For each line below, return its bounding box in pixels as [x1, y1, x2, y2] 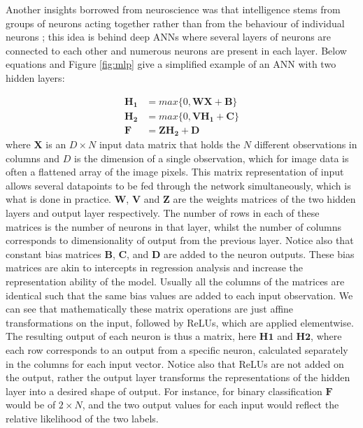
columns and [6, 150, 60, 165]
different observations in [254, 137, 357, 152]
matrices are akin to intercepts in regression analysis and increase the [6, 260, 304, 275]
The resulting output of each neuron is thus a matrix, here [6, 329, 257, 343]
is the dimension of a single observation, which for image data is [74, 150, 349, 165]
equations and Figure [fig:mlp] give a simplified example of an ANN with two [6, 57, 336, 71]
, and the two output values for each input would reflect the [82, 397, 339, 412]
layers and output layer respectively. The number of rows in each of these [6, 206, 320, 220]
